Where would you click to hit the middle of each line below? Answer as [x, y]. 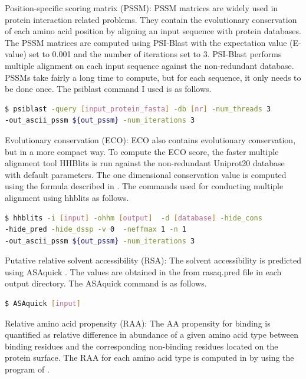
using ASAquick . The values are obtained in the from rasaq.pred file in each [143, 271]
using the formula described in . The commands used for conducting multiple [144, 186]
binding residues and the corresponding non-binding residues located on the [142, 346]
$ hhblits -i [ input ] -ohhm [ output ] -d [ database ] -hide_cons [134, 218]
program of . [27, 369]
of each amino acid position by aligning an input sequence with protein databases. [153, 31]
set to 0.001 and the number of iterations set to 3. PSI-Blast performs [155, 54]
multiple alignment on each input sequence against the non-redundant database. [149, 65]
